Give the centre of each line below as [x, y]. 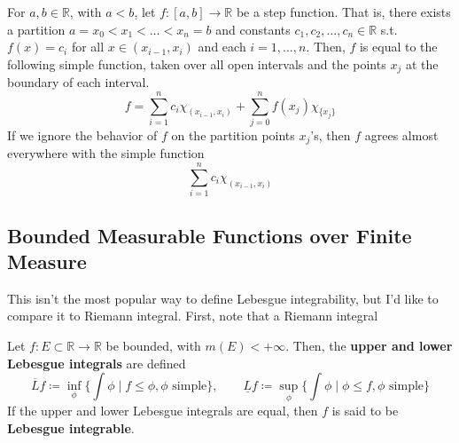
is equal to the [398, 47]
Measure [47, 261]
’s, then [331, 134]
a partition [36, 29]
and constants [253, 29]
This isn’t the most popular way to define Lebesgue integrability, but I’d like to [223, 298]
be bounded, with [153, 345]
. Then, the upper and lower [369, 345]
